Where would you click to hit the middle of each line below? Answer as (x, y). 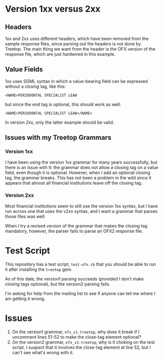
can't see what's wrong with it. (43, 352)
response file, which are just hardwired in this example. (60, 54)
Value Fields (24, 69)
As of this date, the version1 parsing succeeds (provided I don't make (74, 279)
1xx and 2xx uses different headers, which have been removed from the (77, 38)
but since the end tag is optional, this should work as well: (63, 104)
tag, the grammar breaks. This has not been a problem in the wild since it (78, 178)
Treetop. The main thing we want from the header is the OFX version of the (80, 49)
